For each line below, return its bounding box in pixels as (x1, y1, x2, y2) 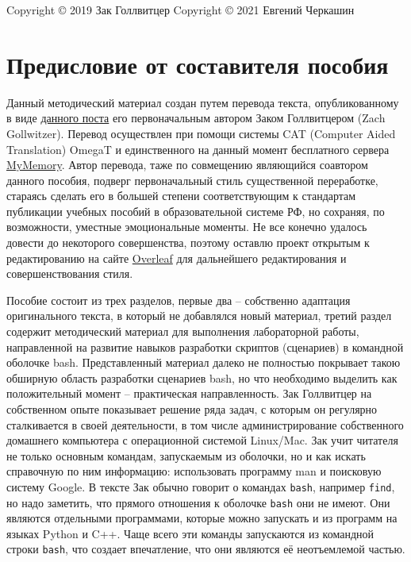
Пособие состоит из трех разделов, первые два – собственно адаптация (6, 291, 351, 308)
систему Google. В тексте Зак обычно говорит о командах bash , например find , (6, 478, 395, 495)
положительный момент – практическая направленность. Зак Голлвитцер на (6, 385, 372, 402)
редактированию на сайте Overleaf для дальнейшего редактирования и (6, 249, 347, 266)
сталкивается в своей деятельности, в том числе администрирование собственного (6, 416, 404, 433)
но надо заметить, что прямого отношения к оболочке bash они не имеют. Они (6, 494, 390, 510)
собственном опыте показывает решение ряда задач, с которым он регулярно (6, 401, 378, 417)
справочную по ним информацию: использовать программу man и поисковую (6, 463, 382, 479)
